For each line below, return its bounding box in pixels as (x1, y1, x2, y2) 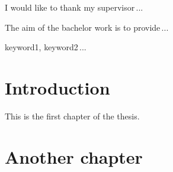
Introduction (5, 75, 110, 99)
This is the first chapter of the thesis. (5, 109, 140, 122)
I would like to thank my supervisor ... (5, 1, 143, 13)
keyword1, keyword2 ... (5, 41, 86, 53)
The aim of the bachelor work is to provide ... (5, 21, 169, 33)
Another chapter (5, 144, 143, 168)
